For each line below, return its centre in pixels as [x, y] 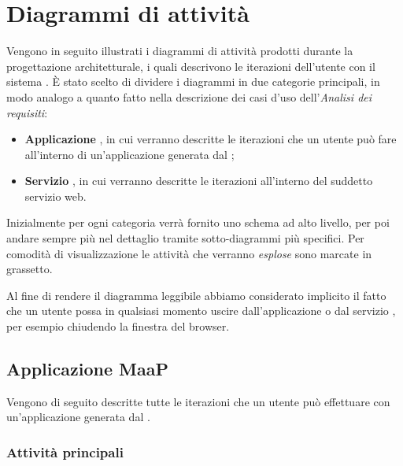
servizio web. [55, 196]
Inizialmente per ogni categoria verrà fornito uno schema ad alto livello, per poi [198, 222]
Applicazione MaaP [87, 369]
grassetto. [30, 269]
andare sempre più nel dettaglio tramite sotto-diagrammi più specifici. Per [185, 238]
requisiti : [27, 112]
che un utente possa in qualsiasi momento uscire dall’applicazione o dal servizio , [201, 311]
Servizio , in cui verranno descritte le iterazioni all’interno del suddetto [199, 181]
